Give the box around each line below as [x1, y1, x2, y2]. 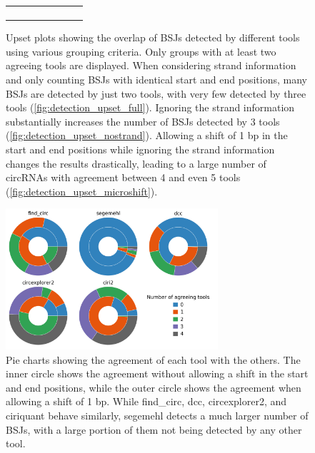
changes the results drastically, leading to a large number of [6, 156, 266, 170]
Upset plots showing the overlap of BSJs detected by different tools [6, 30, 300, 45]
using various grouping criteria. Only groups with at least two [6, 44, 276, 58]
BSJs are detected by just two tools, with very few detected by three [6, 86, 306, 101]
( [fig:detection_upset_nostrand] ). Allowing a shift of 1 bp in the [6, 128, 288, 143]
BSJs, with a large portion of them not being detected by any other [6, 422, 302, 437]
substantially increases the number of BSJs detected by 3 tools [6, 113, 280, 128]
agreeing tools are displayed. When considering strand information [6, 58, 296, 73]
